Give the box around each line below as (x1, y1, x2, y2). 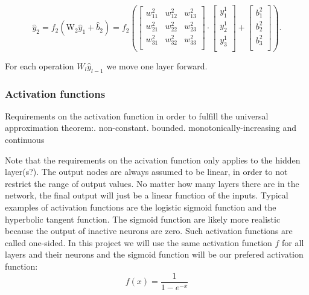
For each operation (5, 59, 74, 72)
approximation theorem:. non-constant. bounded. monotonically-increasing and (5, 121, 296, 134)
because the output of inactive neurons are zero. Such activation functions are (5, 224, 293, 237)
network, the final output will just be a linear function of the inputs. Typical (5, 189, 288, 201)
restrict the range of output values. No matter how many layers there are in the (5, 177, 299, 189)
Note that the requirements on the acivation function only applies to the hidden (5, 153, 301, 166)
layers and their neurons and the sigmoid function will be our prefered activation (5, 248, 304, 261)
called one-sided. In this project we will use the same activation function (5, 236, 272, 249)
